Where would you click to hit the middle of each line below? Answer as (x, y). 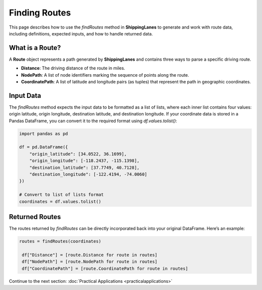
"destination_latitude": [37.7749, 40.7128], (84, 168)
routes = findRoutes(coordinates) (60, 242)
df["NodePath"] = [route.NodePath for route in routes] (90, 262)
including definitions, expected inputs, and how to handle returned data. (81, 33)
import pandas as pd (43, 134)
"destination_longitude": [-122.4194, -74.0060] (88, 174)
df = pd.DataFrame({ (43, 147)
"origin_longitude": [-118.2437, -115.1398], (84, 161)
